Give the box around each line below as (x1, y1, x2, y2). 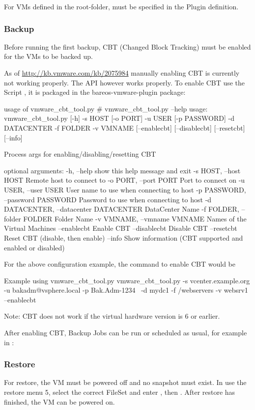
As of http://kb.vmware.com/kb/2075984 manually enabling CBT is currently (4, 68, 240, 78)
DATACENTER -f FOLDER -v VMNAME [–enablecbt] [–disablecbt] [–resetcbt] (4, 122, 245, 133)
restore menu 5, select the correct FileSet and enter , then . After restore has (4, 387, 235, 397)
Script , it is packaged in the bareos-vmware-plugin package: (4, 87, 186, 97)
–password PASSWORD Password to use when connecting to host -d (4, 194, 212, 204)
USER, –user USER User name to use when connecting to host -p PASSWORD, (4, 184, 246, 194)
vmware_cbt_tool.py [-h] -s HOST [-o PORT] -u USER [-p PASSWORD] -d (4, 113, 234, 123)
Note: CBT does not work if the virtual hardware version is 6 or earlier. (4, 311, 220, 321)
